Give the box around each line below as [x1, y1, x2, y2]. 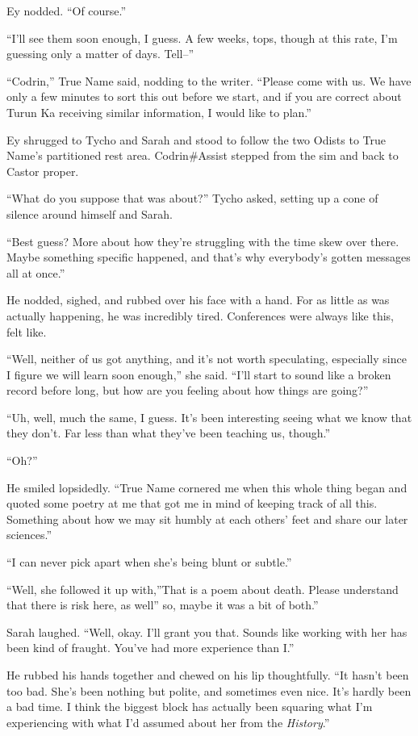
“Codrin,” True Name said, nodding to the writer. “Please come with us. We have [6, 72, 412, 89]
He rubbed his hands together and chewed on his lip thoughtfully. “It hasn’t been [6, 667, 409, 683]
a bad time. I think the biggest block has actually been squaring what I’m [6, 698, 373, 715]
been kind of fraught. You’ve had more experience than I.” [6, 639, 295, 656]
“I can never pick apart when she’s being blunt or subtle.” [6, 554, 292, 571]
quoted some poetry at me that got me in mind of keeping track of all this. [6, 495, 378, 512]
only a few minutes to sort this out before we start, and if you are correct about [6, 88, 402, 105]
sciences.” [6, 526, 52, 543]
